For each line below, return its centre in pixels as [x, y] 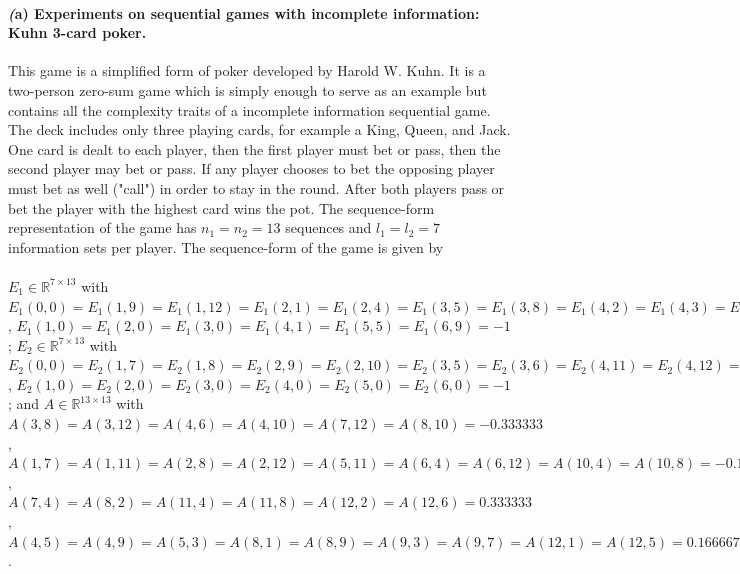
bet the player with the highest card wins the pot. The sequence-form [221, 207]
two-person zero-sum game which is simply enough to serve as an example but [247, 89]
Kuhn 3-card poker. [77, 32]
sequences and [328, 227]
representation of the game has [102, 227]
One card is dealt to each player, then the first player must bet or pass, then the [254, 148]
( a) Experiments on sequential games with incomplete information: [244, 12]
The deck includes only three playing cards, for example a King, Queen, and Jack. [259, 129]
